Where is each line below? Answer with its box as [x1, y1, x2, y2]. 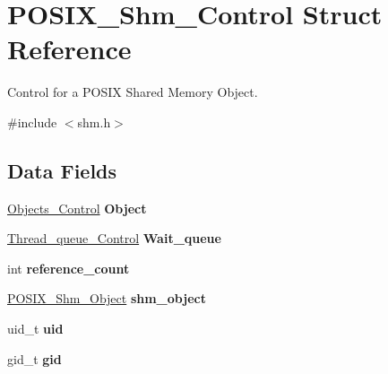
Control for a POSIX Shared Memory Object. [7, 83, 258, 101]
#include [7, 112, 57, 131]
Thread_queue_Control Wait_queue [7, 229, 221, 248]
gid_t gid [7, 349, 62, 368]
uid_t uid [7, 319, 64, 338]
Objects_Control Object [7, 198, 147, 217]
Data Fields [7, 156, 117, 184]
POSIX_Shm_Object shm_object [7, 289, 206, 308]
